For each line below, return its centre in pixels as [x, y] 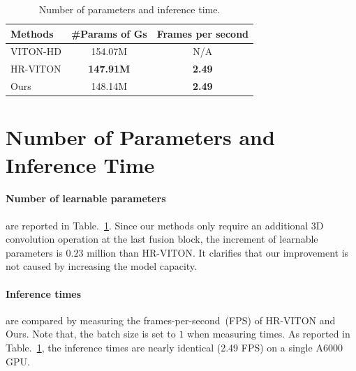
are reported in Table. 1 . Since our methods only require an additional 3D [165, 225]
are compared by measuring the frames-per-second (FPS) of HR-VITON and [171, 320]
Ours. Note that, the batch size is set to [91, 334]
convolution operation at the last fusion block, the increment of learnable [162, 239]
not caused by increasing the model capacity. [101, 266]
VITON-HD [36, 51]
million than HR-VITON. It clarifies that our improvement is [218, 252]
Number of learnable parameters [86, 198]
